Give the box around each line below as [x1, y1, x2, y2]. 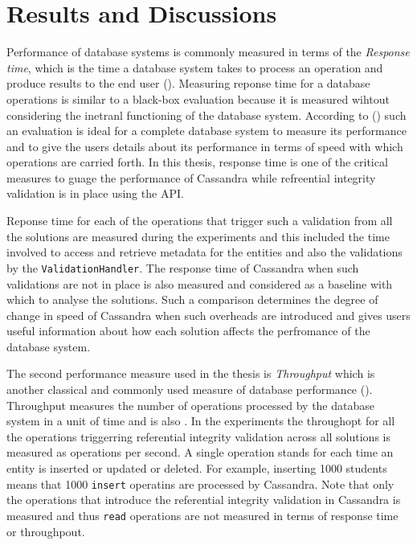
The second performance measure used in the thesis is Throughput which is [6, 365, 375, 382]
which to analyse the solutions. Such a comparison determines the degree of [6, 291, 378, 308]
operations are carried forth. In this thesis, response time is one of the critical [6, 154, 388, 170]
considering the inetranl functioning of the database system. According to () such [6, 106, 407, 123]
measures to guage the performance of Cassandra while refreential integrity [6, 169, 376, 186]
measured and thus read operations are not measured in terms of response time [6, 506, 399, 523]
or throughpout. [6, 522, 85, 539]
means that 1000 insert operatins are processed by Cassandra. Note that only [6, 475, 395, 492]
